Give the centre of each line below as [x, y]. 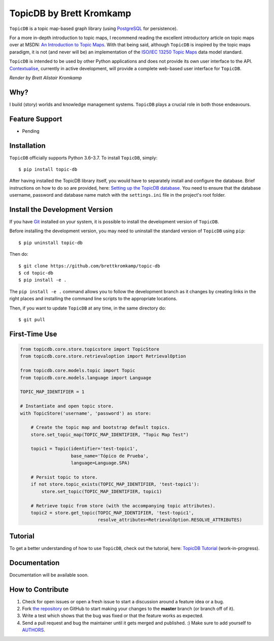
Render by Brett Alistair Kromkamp [46, 78]
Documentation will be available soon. [49, 575]
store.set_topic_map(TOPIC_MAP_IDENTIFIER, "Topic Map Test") [110, 434]
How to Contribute [39, 589]
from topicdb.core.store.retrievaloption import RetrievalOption [103, 356]
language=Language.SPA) [100, 463]
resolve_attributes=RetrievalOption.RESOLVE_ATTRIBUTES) [170, 520]
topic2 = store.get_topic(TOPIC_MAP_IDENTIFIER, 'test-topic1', [112, 513]
